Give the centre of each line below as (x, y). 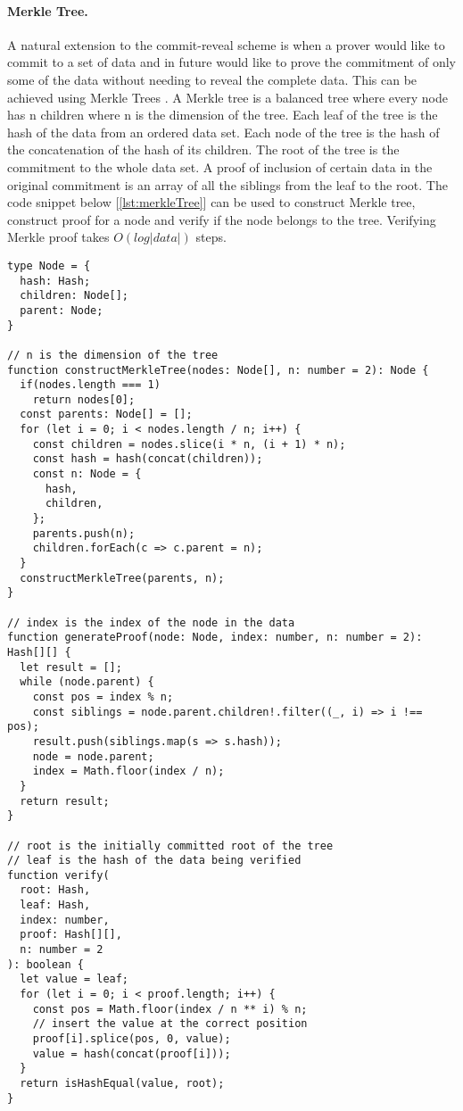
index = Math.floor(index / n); (128, 771)
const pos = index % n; (103, 696)
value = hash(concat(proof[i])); (132, 1053)
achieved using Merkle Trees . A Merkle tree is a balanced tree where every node (227, 97)
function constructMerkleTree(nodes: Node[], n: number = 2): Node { (218, 370)
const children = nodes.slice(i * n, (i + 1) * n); (189, 444)
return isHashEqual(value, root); (122, 1084)
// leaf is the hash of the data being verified (154, 861)
